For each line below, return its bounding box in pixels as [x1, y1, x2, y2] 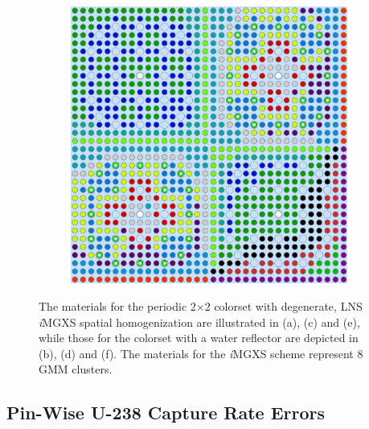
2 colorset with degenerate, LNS [204, 297, 363, 314]
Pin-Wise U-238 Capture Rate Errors [6, 400, 326, 425]
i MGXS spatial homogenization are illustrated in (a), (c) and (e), [39, 313, 360, 330]
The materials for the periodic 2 [39, 297, 196, 314]
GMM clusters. [39, 361, 113, 377]
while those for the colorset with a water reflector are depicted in [39, 329, 359, 346]
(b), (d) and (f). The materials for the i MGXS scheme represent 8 [39, 344, 363, 361]
